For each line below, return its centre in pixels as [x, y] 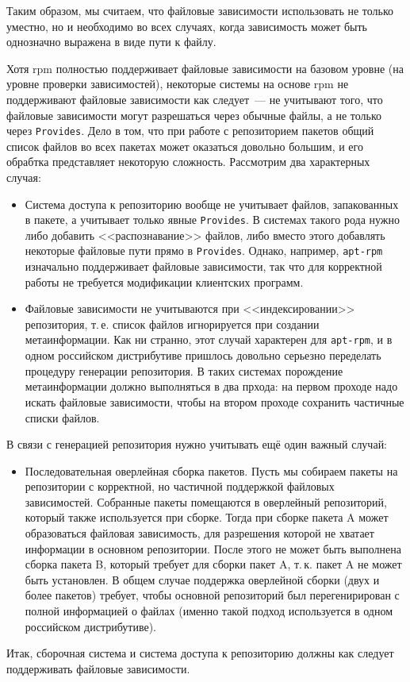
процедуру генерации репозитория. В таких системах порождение [184, 370]
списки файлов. [62, 417]
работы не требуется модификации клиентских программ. [164, 281]
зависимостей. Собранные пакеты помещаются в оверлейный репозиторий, [206, 501]
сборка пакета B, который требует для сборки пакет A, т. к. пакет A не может [213, 564]
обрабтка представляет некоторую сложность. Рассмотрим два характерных [188, 162]
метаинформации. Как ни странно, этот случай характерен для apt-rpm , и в [209, 339]
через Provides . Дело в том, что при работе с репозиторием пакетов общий [190, 131]
